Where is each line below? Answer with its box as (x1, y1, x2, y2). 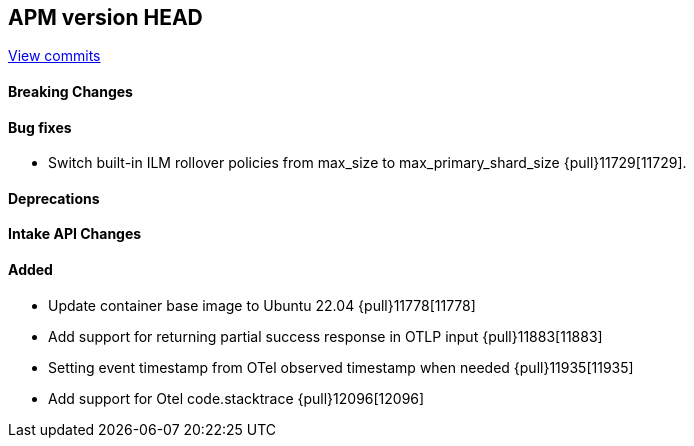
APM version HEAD (8, 5, 203, 30)
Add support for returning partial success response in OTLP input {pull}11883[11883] (48, 327, 603, 345)
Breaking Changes (8, 83, 133, 101)
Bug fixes (8, 118, 72, 136)
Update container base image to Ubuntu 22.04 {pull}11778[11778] (48, 296, 476, 314)
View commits (8, 47, 101, 65)
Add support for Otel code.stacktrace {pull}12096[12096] (48, 389, 425, 407)
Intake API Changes (8, 225, 142, 243)
